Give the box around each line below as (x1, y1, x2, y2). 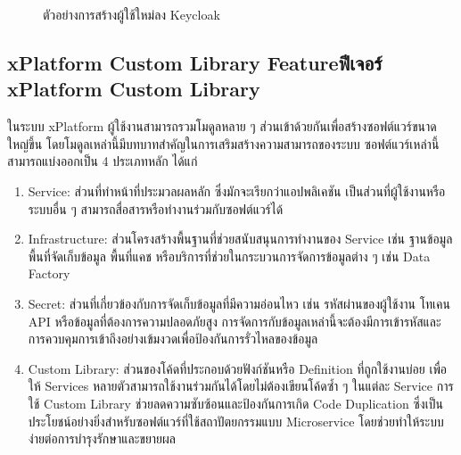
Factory (28, 264, 70, 283)
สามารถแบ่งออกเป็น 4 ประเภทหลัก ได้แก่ (7, 152, 198, 170)
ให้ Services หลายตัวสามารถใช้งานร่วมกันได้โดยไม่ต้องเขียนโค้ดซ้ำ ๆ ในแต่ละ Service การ (28, 376, 454, 395)
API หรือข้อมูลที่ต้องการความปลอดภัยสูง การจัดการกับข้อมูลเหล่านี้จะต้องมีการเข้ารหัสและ (28, 311, 441, 330)
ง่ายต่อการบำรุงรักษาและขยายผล (28, 429, 177, 448)
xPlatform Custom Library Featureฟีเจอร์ (7, 48, 383, 76)
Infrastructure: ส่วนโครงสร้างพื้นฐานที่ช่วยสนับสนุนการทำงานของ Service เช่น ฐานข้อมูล (28, 229, 453, 248)
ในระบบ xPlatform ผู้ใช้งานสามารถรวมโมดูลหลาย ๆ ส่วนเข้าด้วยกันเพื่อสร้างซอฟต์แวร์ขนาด (7, 117, 437, 136)
